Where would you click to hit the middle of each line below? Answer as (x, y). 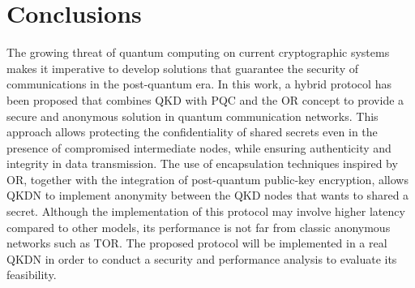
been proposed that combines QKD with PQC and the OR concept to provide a (205, 99)
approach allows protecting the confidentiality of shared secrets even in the (192, 132)
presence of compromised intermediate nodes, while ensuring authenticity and (199, 147)
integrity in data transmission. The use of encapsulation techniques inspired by (202, 163)
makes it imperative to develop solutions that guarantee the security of (183, 68)
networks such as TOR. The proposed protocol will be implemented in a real (197, 243)
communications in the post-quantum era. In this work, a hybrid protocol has (199, 84)
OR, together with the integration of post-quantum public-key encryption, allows (207, 179)
